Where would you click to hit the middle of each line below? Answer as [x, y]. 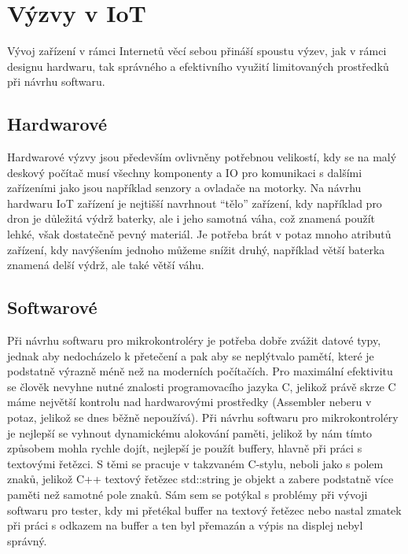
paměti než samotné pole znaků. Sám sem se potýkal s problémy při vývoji [187, 494]
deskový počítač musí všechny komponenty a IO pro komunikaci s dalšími [185, 172]
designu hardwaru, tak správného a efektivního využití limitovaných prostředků [198, 66]
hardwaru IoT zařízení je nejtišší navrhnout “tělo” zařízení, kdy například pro [195, 203]
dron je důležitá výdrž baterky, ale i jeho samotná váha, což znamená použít [191, 218]
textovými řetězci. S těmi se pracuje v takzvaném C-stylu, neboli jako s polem [195, 463]
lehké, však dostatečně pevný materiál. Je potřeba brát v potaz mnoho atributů [199, 234]
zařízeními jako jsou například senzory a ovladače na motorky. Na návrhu [184, 188]
